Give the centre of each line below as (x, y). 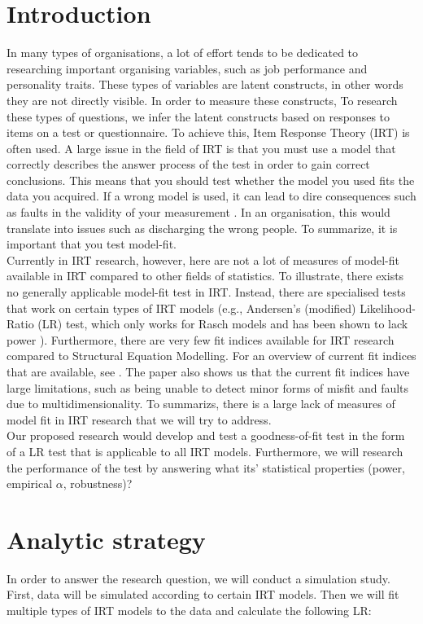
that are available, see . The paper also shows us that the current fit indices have (208, 371)
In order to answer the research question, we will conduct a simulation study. (198, 578)
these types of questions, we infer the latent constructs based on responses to (198, 116)
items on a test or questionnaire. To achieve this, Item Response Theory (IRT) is (208, 132)
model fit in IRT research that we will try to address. (139, 419)
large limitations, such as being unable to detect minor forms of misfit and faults (208, 387)
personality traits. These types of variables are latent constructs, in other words (205, 84)
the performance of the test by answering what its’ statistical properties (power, (206, 467)
